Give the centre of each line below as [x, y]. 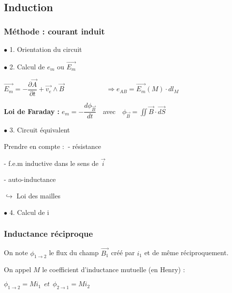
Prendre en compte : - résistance [53, 146]
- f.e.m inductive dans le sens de [51, 163]
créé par [123, 252]
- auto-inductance [30, 179]
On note [16, 252]
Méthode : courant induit [54, 31]
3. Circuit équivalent [40, 130]
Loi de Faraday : [32, 111]
